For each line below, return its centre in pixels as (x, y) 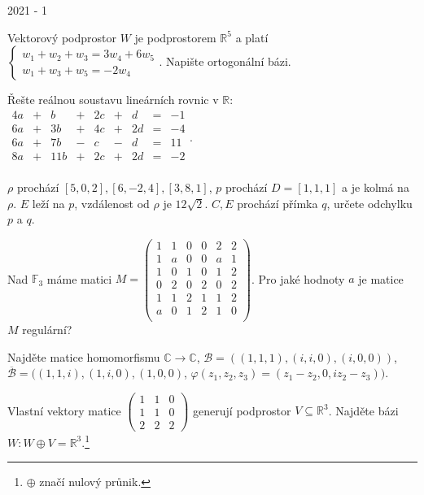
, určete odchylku (369, 203)
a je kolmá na (376, 187)
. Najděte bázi (363, 410)
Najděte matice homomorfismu (84, 356)
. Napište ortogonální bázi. (225, 61)
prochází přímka (278, 203)
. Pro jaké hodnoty (298, 278)
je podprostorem (175, 37)
